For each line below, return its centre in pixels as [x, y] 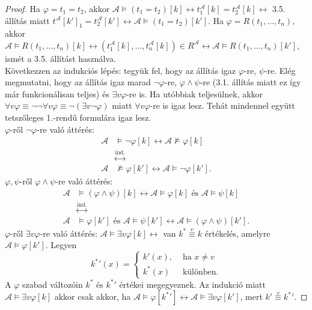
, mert [251, 296]
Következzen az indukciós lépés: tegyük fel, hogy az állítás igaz [121, 70]
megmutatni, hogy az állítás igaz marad [78, 82]
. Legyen [61, 245]
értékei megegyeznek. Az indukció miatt [192, 284]
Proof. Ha [23, 8]
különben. [200, 272]
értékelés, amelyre [237, 233]
